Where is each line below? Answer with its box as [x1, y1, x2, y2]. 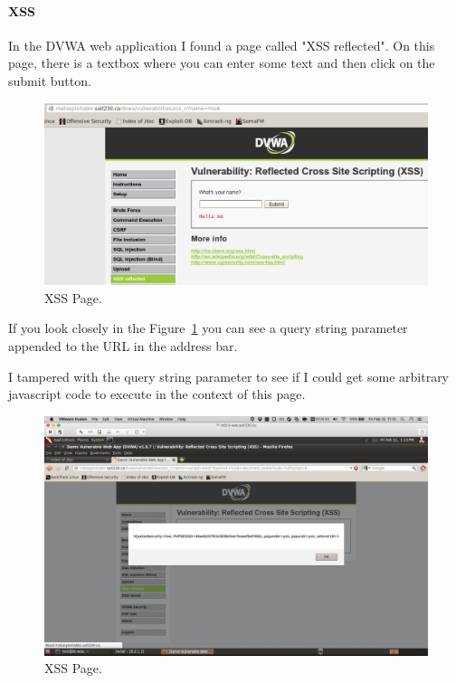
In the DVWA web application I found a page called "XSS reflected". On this [8, 35, 435, 54]
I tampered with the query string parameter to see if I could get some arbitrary [8, 366, 450, 385]
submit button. [8, 71, 91, 90]
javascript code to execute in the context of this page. [8, 384, 306, 403]
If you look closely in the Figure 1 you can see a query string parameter [8, 318, 408, 337]
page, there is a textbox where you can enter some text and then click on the [8, 53, 435, 72]
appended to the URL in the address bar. [8, 337, 238, 355]
